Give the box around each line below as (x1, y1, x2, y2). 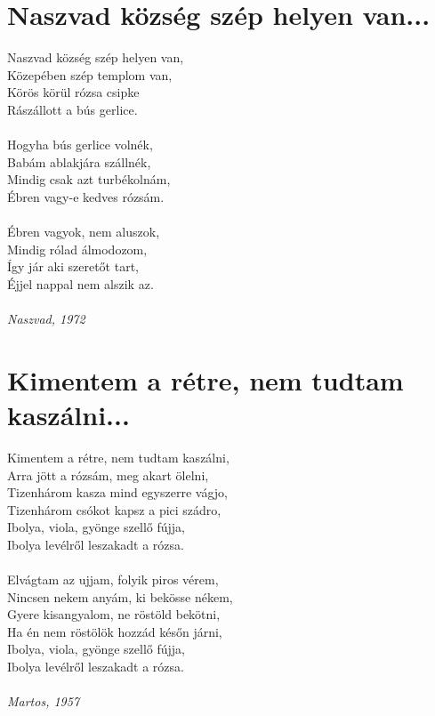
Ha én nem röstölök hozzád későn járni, (7, 622, 222, 640)
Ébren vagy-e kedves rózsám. (7, 187, 165, 205)
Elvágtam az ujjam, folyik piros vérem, (7, 570, 219, 589)
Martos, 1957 (7, 692, 80, 711)
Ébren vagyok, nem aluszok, (7, 222, 160, 241)
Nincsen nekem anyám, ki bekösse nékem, (7, 587, 233, 606)
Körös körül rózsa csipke (7, 83, 140, 101)
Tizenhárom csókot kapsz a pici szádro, (7, 500, 222, 519)
